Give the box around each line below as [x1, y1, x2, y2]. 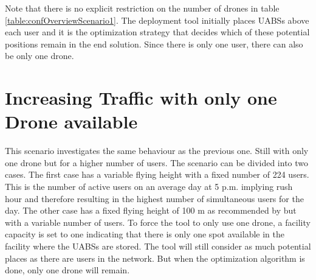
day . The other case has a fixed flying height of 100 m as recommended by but [5, 204, 297, 217]
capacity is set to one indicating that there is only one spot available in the [5, 228, 284, 240]
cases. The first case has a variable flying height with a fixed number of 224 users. [5, 168, 309, 181]
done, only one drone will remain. [5, 264, 130, 276]
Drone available [5, 109, 138, 134]
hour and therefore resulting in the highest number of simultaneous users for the [5, 192, 304, 205]
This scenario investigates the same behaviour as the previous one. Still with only [5, 144, 309, 157]
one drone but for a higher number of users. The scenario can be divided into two [5, 156, 309, 169]
